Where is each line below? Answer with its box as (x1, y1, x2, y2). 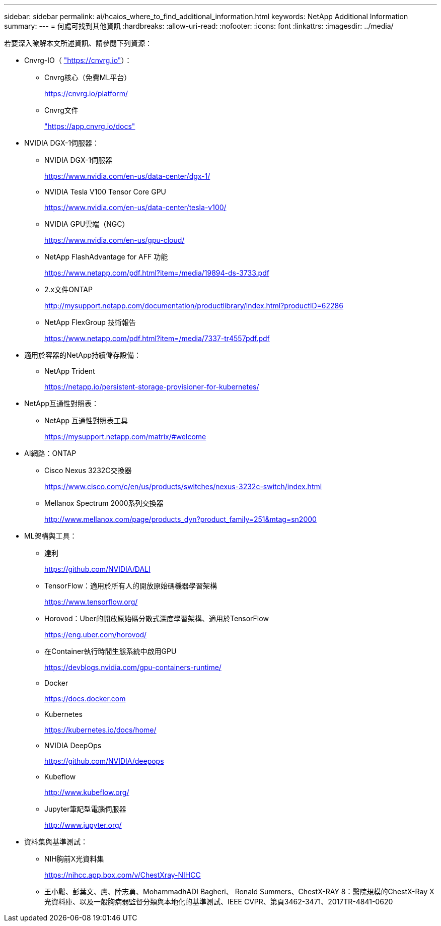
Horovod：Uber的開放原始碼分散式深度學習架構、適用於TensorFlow (44, 614, 269, 623)
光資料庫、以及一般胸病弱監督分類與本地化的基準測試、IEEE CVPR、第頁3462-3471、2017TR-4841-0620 (44, 897, 393, 906)
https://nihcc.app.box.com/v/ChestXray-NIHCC (44, 871, 201, 879)
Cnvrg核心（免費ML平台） (44, 73, 131, 82)
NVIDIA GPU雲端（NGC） (44, 220, 129, 228)
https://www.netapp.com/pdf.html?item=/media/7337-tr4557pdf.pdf (44, 334, 270, 343)
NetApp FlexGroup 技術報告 (44, 318, 136, 326)
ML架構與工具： (24, 532, 77, 540)
